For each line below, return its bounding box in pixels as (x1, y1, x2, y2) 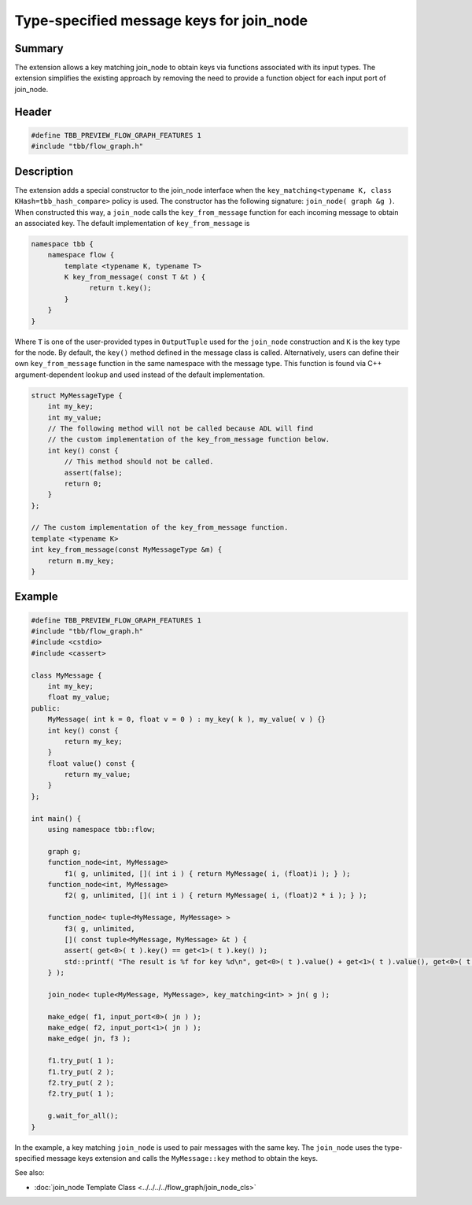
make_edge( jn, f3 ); (47, 1034, 131, 1043)
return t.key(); (89, 283, 153, 293)
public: (31, 704, 61, 712)
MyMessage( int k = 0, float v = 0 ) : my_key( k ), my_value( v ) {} (47, 715, 326, 724)
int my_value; (47, 413, 102, 422)
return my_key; (64, 737, 124, 745)
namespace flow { (47, 250, 115, 260)
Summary (14, 42, 64, 55)
